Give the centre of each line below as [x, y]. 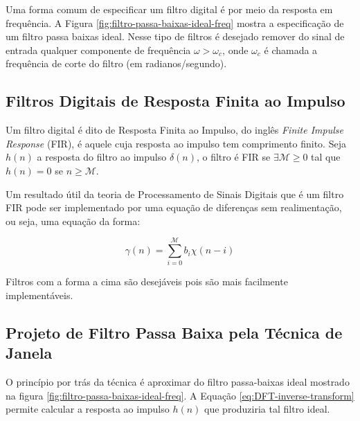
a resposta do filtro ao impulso [102, 157]
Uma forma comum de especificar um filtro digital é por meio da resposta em [169, 9]
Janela [29, 353]
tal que [326, 157]
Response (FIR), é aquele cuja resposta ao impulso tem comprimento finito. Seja [176, 143]
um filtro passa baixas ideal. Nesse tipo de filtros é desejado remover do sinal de [175, 36]
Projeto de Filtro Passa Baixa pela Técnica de [174, 333]
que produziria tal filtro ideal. [267, 409]
